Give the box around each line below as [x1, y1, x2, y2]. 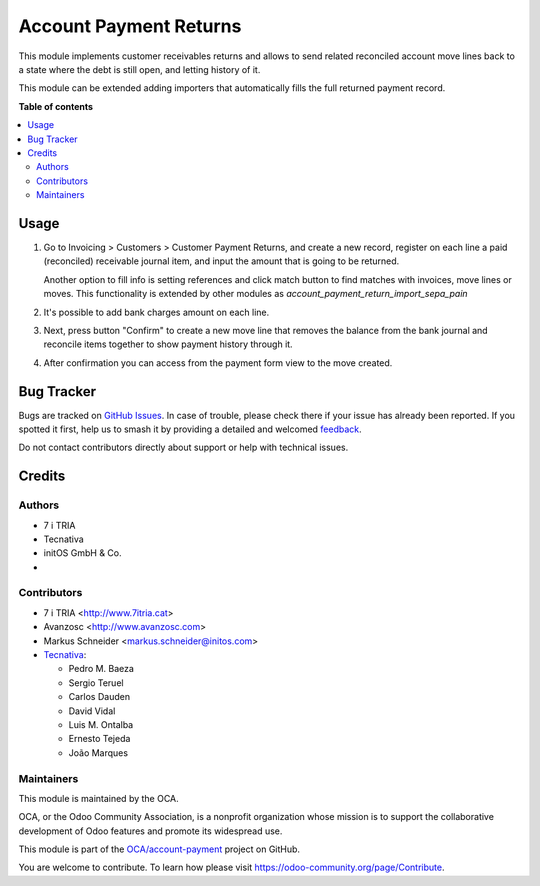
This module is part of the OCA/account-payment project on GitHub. [18, 843, 300, 855]
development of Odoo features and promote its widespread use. [18, 825, 283, 837]
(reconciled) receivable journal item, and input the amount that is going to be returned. [43, 255, 400, 267]
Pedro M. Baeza [68, 663, 135, 675]
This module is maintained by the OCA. [18, 792, 179, 804]
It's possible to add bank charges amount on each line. [43, 306, 270, 318]
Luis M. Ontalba [68, 718, 134, 730]
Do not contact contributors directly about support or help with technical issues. [18, 441, 349, 454]
